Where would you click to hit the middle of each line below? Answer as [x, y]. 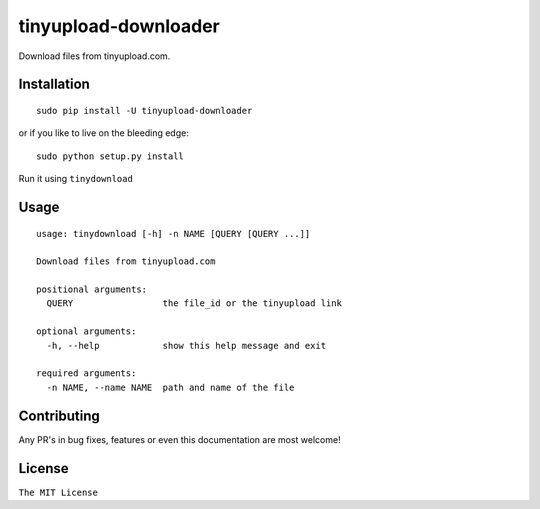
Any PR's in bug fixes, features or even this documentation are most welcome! [179, 439]
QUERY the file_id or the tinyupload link [194, 303]
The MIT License [58, 492]
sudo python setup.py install [110, 156]
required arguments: [86, 373]
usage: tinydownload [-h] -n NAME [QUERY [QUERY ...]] [173, 233]
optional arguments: [86, 331]
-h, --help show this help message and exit [186, 345]
